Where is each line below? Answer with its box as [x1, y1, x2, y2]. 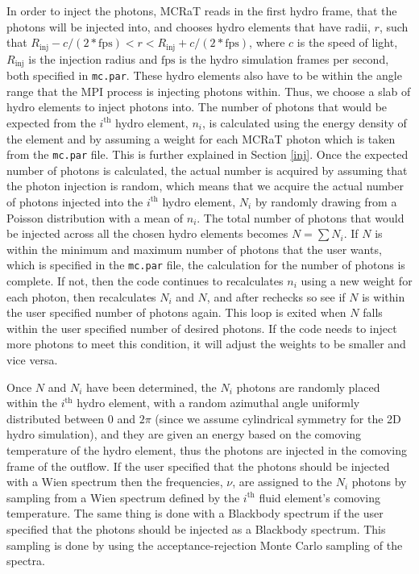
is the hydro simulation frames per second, [179, 50, 389, 67]
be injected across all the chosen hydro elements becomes [6, 225, 288, 242]
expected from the [6, 114, 96, 131]
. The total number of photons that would [197, 209, 404, 226]
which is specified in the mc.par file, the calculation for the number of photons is [6, 256, 405, 273]
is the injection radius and [28, 50, 158, 67]
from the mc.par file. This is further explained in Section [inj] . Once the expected [6, 146, 409, 163]
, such [379, 18, 409, 35]
